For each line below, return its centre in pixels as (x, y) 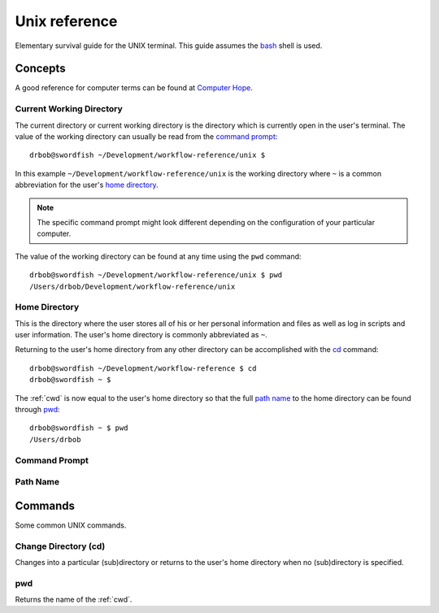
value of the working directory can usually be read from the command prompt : (146, 136)
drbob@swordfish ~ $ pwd (79, 428)
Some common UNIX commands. (71, 525)
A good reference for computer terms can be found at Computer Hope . (134, 88)
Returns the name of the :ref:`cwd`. (74, 600)
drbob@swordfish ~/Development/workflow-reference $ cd (143, 368)
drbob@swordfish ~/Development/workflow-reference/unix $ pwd (156, 275)
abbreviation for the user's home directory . (87, 185)
